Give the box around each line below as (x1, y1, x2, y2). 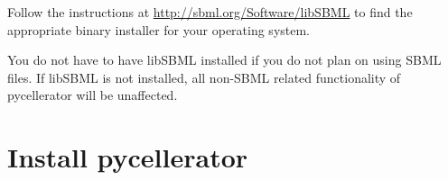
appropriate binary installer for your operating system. (7, 20, 311, 39)
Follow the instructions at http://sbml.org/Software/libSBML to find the (7, 3, 413, 21)
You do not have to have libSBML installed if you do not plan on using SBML (7, 50, 442, 69)
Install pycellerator (7, 139, 248, 175)
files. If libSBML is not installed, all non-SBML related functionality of (7, 67, 401, 86)
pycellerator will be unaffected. (7, 85, 178, 104)
